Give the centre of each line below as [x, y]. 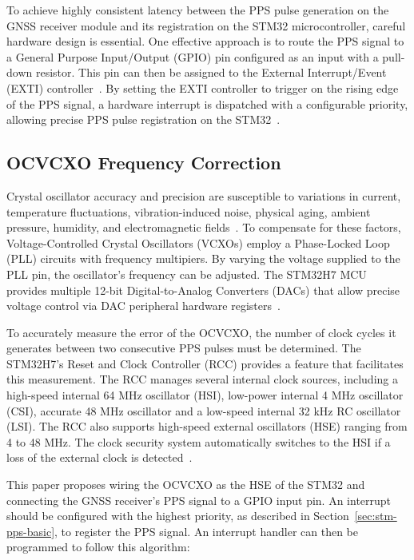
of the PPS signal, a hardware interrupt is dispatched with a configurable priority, [207, 103]
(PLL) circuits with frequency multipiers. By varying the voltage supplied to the [203, 258]
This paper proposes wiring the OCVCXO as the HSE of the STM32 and [186, 485]
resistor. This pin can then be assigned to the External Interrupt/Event [211, 72]
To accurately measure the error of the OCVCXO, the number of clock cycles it [201, 332]
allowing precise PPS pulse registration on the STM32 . [143, 119]
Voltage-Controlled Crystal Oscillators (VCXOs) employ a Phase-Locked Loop [198, 242]
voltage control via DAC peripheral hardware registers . [143, 306]
